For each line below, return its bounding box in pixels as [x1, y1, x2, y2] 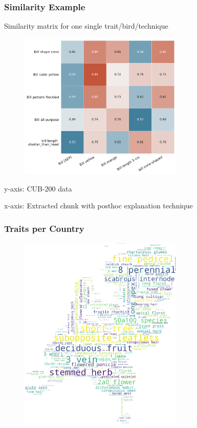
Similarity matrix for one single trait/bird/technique [4, 20, 168, 31]
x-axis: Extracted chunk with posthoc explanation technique [4, 200, 193, 211]
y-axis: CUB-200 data [4, 183, 72, 194]
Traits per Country [4, 222, 84, 234]
